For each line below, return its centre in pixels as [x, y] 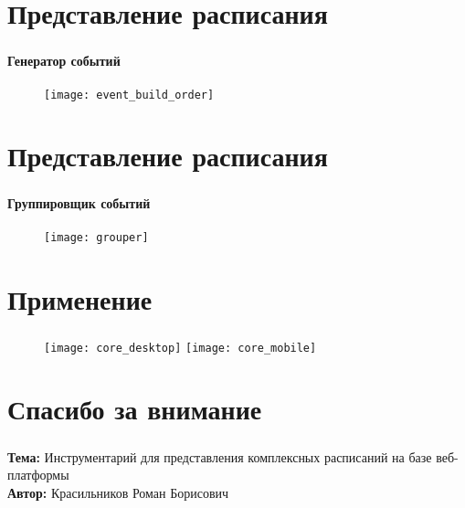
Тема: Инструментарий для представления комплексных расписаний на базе [220, 456]
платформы [38, 475]
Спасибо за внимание [135, 409]
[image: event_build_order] [129, 95]
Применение [80, 298]
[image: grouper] [96, 237]
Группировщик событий [79, 203]
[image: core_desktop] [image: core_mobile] [180, 348]
